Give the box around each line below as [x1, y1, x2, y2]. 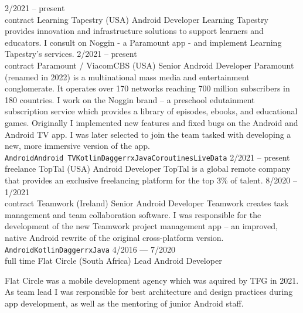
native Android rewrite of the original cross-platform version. [5, 231, 224, 243]
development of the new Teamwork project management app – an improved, [5, 220, 278, 232]
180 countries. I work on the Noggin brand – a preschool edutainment [5, 93, 255, 106]
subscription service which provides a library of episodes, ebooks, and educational [5, 105, 298, 117]
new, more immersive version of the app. [5, 140, 150, 152]
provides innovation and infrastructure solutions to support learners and [5, 25, 264, 37]
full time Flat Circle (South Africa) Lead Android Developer [5, 254, 222, 267]
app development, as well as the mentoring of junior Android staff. [5, 297, 244, 309]
